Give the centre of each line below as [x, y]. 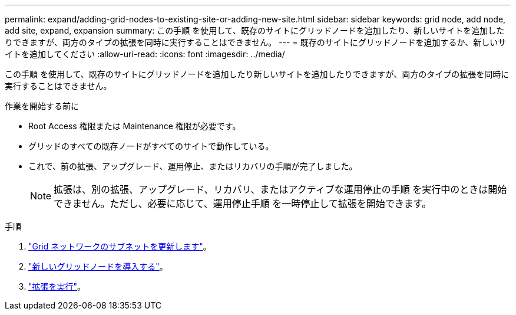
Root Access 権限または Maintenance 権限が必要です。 [135, 126]
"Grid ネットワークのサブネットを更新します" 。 [120, 246]
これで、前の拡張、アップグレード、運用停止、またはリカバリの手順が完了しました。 [193, 166]
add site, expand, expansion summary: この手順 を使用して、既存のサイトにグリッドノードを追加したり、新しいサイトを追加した [255, 30]
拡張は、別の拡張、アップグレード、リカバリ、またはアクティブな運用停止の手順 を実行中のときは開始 [280, 189]
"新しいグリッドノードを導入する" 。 [98, 266]
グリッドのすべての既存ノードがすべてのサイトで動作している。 [151, 146]
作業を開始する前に [42, 106]
